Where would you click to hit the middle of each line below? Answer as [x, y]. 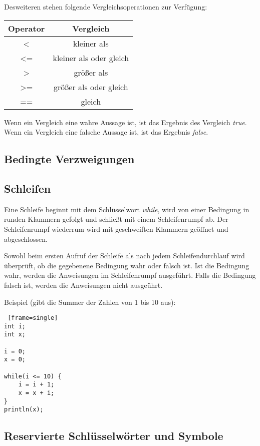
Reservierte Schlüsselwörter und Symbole [114, 436]
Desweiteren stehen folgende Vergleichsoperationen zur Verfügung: [106, 7]
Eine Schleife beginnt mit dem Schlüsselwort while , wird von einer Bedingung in [127, 209]
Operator [27, 28]
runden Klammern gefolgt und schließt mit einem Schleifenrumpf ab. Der [116, 219]
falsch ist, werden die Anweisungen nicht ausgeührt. [83, 285]
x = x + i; [36, 393]
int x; [15, 335]
